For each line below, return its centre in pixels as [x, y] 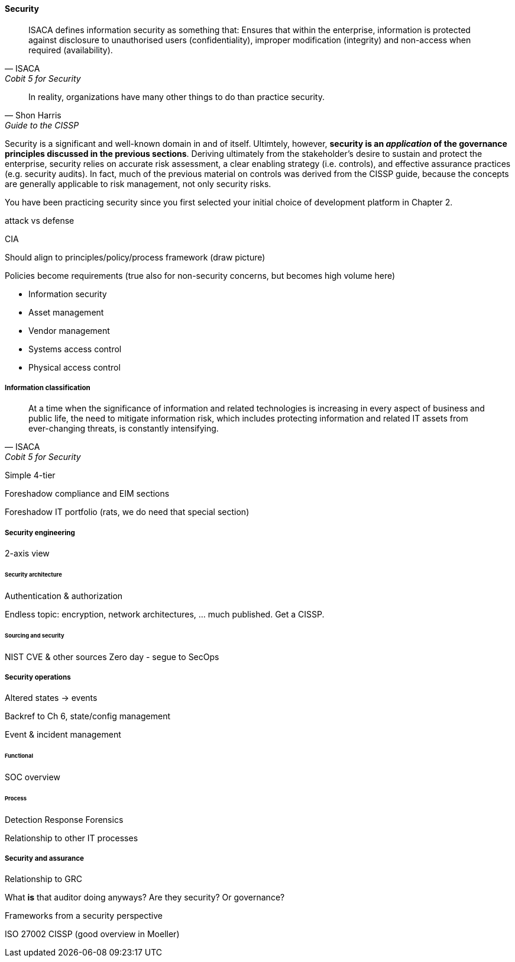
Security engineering [40, 533]
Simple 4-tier [30, 475]
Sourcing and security [35, 635]
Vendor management [69, 330]
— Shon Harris [33, 115]
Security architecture [33, 575]
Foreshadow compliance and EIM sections [87, 494]
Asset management [66, 312]
